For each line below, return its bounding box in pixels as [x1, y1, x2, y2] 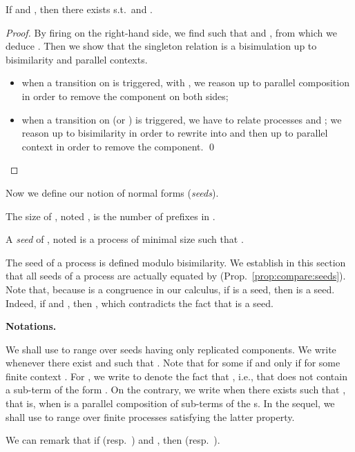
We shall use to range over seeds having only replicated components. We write [6, 342, 336, 356]
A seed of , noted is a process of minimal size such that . [6, 232, 244, 246]
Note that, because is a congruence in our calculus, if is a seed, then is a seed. [6, 282, 335, 296]
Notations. [6, 319, 57, 333]
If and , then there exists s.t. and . [6, 2, 153, 16]
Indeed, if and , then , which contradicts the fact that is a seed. [6, 295, 274, 310]
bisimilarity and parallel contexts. [6, 52, 148, 66]
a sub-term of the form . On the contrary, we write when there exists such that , [6, 382, 346, 397]
